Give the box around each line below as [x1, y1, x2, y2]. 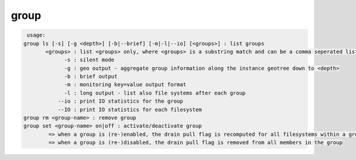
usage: [27, 32, 46, 38]
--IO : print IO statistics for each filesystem [58, 106, 202, 113]
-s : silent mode [64, 57, 115, 63]
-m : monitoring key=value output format [64, 81, 186, 88]
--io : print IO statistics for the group [58, 98, 183, 105]
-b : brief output [64, 73, 118, 80]
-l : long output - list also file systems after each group [64, 89, 246, 96]
